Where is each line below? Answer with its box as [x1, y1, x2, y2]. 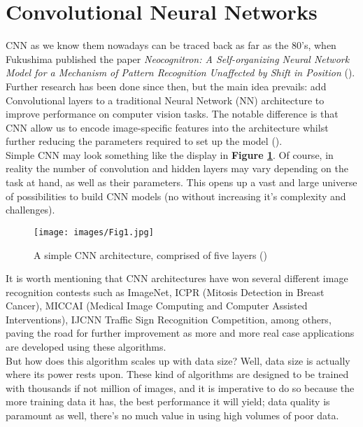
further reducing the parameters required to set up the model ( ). [6, 134, 283, 148]
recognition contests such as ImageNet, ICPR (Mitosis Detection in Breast [6, 284, 325, 299]
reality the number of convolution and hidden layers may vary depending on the [6, 161, 348, 176]
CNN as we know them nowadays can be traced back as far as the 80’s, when [6, 38, 336, 52]
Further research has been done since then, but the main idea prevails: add [6, 78, 327, 93]
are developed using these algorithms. [6, 339, 166, 354]
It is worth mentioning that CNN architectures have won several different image [6, 271, 348, 286]
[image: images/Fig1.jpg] [34, 227, 154, 237]
